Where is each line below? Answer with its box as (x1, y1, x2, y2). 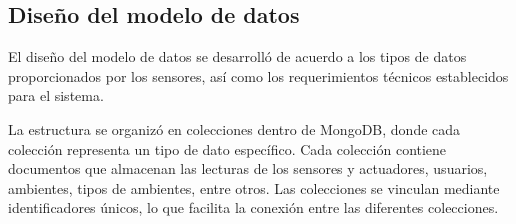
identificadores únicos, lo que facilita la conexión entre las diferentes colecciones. (8, 197, 499, 218)
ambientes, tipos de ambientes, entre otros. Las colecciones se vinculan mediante (8, 177, 500, 198)
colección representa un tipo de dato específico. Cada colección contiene (8, 138, 447, 159)
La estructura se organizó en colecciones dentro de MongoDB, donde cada (8, 118, 461, 139)
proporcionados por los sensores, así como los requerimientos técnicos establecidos (8, 65, 509, 86)
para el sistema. (8, 85, 104, 106)
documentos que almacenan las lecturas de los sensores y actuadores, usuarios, (8, 158, 488, 179)
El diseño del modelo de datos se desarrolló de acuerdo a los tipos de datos (8, 46, 467, 67)
